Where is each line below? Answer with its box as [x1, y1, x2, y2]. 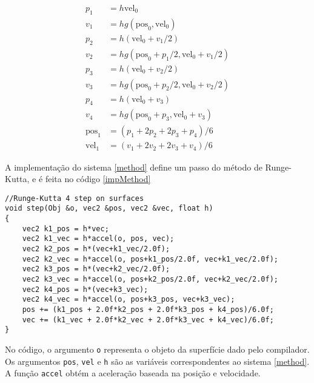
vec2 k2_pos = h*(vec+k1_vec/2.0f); [22, 244, 170, 253]
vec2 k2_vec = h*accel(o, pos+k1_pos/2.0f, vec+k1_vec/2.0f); [22, 254, 279, 263]
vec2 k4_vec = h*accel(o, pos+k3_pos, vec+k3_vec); [22, 295, 235, 304]
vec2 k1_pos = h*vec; [22, 224, 109, 233]
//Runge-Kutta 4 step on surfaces [5, 194, 144, 203]
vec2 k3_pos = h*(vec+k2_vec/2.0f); [22, 265, 170, 274]
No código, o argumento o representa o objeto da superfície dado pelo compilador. [5, 342, 310, 355]
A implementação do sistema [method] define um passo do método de [5, 160, 262, 173]
